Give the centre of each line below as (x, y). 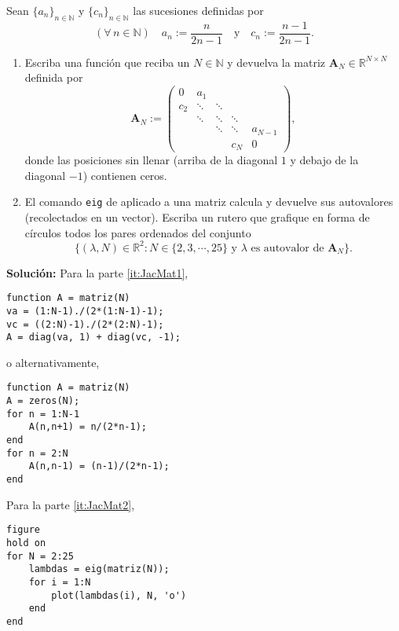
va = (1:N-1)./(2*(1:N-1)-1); (85, 311)
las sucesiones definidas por (198, 10)
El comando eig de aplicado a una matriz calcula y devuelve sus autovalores (209, 202)
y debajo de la (324, 160)
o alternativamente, (53, 362)
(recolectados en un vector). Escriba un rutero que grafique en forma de (197, 216)
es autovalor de (287, 248)
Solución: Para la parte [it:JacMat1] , (97, 272)
